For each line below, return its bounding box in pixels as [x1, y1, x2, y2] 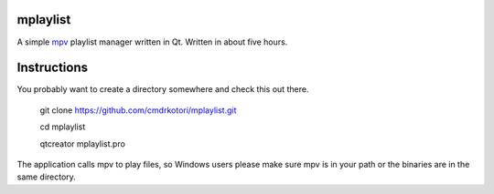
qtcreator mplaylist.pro [39, 138, 125, 149]
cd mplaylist [39, 121, 86, 132]
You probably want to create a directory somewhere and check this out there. [16, 84, 309, 95]
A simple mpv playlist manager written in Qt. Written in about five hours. [16, 36, 288, 47]
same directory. [16, 171, 77, 182]
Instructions [16, 60, 89, 76]
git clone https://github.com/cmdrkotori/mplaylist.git [39, 105, 237, 116]
